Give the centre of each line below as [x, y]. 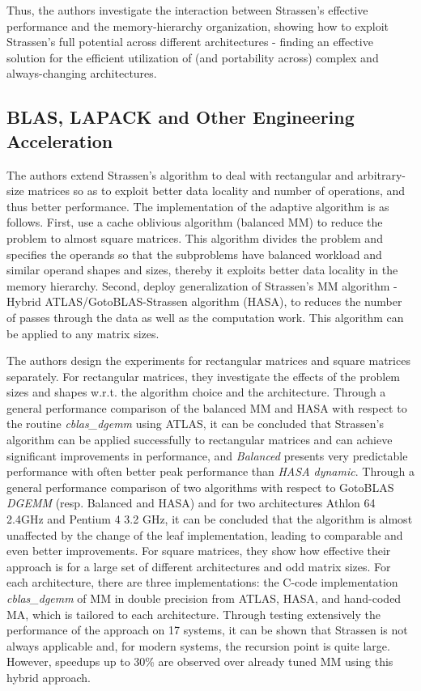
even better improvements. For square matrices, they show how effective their [199, 551]
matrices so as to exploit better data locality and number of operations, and [217, 191]
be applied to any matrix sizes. [83, 333]
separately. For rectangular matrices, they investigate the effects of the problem [204, 376]
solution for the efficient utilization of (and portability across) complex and [193, 57]
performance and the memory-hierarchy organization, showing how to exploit [198, 25]
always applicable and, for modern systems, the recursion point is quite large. [198, 645]
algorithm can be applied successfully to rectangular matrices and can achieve [200, 440]
